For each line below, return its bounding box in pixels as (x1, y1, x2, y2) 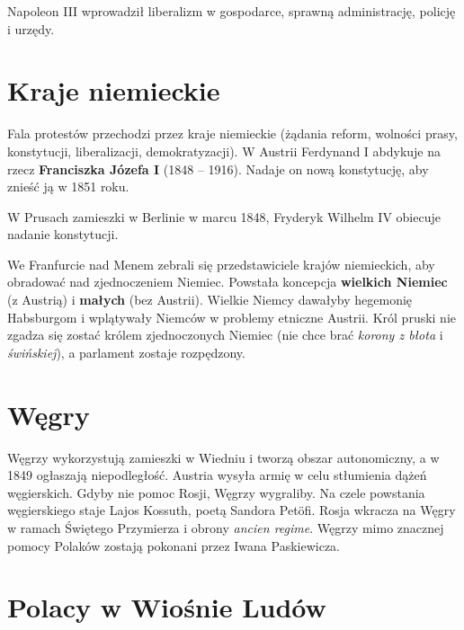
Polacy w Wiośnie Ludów (7, 589, 326, 626)
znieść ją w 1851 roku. (7, 177, 129, 196)
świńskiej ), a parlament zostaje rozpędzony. (7, 342, 245, 361)
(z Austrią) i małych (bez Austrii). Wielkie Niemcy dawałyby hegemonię (7, 290, 413, 309)
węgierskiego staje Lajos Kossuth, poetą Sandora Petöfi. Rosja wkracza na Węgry (7, 501, 456, 519)
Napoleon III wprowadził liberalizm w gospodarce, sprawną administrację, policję (7, 2, 456, 20)
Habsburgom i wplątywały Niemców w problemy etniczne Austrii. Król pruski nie (7, 307, 457, 326)
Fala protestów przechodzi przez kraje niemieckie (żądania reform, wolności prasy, (7, 124, 458, 143)
